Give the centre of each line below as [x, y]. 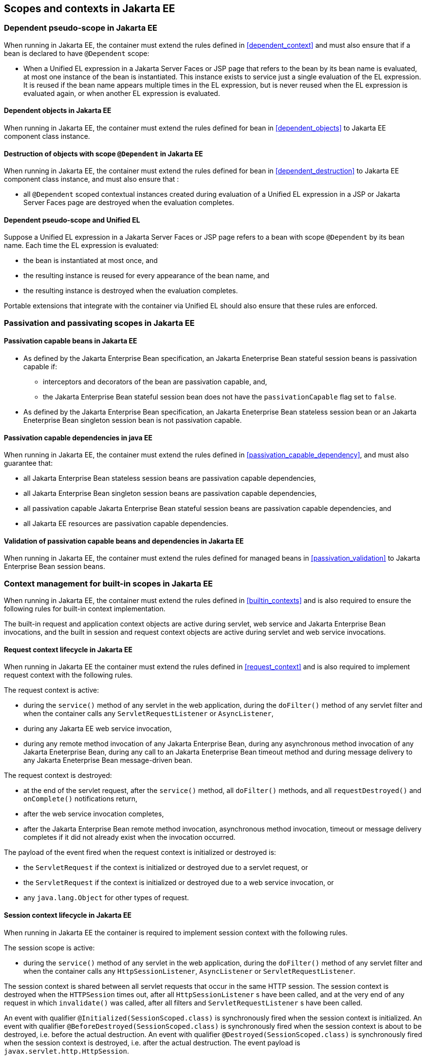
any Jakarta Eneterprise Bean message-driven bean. [108, 760]
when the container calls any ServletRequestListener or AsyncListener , [148, 714]
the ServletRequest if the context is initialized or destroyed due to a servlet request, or [166, 868]
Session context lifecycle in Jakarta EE [68, 915]
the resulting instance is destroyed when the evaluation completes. [131, 291]
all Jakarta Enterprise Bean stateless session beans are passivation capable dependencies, [170, 478]
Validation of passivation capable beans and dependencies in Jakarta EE [124, 541]
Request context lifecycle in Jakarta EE [68, 649]
